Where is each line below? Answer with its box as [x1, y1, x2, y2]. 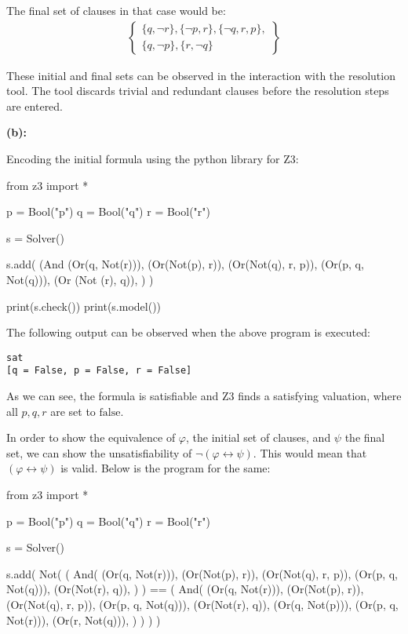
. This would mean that [253, 444, 367, 461]
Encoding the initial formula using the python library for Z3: [6, 151, 299, 166]
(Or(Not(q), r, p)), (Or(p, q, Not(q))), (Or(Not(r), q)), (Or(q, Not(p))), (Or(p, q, [6, 596, 399, 612]
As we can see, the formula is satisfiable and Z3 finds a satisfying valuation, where [6, 388, 402, 404]
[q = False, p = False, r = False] [6, 365, 192, 377]
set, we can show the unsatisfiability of [6, 444, 192, 461]
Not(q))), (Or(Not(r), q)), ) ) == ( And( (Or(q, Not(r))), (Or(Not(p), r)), [6, 581, 364, 597]
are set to [50, 403, 96, 419]
